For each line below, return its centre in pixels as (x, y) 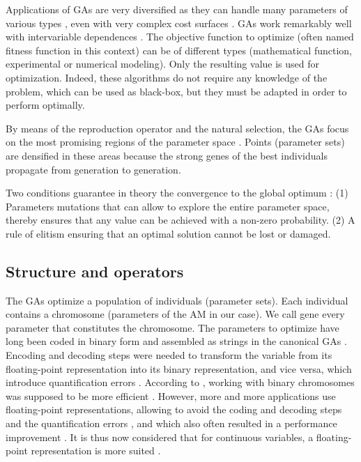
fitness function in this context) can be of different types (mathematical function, (179, 50)
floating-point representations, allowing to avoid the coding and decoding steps (174, 409)
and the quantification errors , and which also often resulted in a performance (171, 423)
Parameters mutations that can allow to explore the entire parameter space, (168, 206)
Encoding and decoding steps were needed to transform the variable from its (169, 355)
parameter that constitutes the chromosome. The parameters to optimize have (172, 327)
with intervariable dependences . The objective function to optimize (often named (180, 37)
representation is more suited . (96, 451)
